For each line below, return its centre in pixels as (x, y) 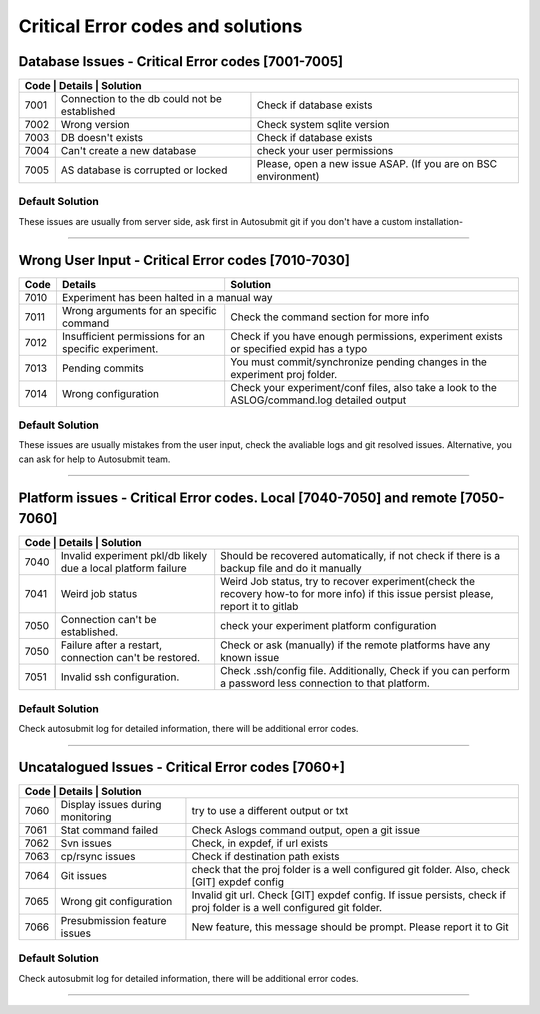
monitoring (86, 817)
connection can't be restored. (130, 658)
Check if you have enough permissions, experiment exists (367, 336)
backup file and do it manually (291, 568)
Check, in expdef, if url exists (260, 843)
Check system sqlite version (323, 125)
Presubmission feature (113, 921)
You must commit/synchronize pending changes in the (358, 362)
